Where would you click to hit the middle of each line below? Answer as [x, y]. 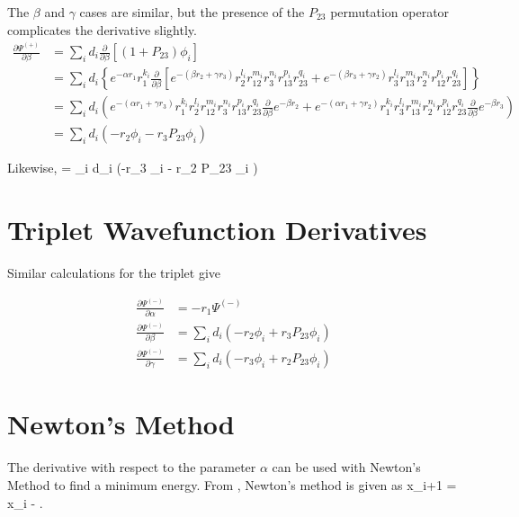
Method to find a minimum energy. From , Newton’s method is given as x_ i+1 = [232, 485]
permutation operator [390, 12]
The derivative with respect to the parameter [132, 467]
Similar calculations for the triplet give [114, 273]
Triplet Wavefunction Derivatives [217, 230]
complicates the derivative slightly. [102, 29]
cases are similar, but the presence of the [192, 12]
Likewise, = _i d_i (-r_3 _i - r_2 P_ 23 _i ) [133, 168]
